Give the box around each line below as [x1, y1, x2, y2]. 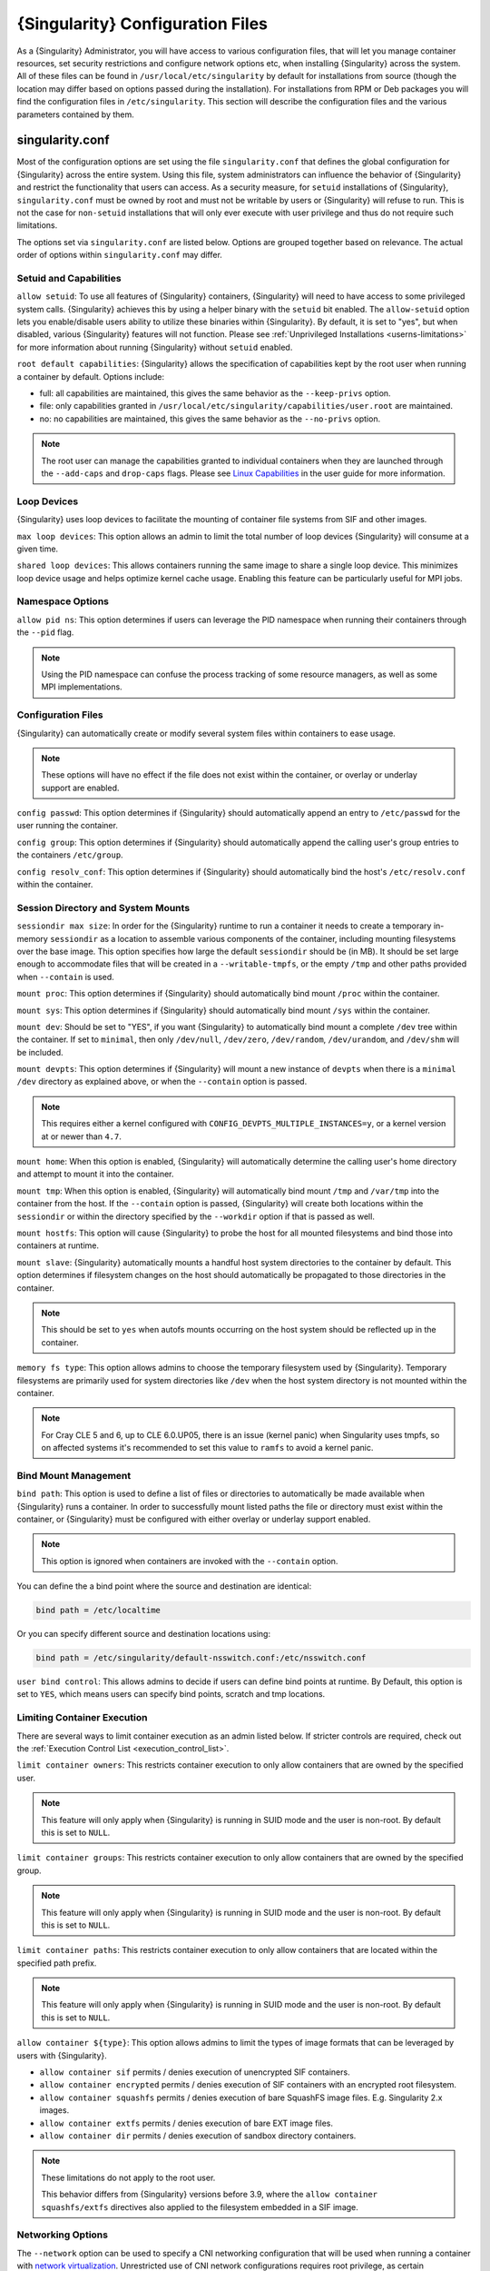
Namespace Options [16, 595, 109, 608]
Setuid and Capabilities [16, 272, 122, 284]
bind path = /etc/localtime [35, 1605, 161, 1616]
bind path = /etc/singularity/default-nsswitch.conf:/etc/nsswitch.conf [35, 1653, 367, 1663]
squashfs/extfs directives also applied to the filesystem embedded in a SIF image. [41, 2201, 358, 2212]
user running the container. [16, 820, 118, 831]
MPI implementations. [41, 681, 122, 692]
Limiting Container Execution [16, 1711, 148, 1724]
